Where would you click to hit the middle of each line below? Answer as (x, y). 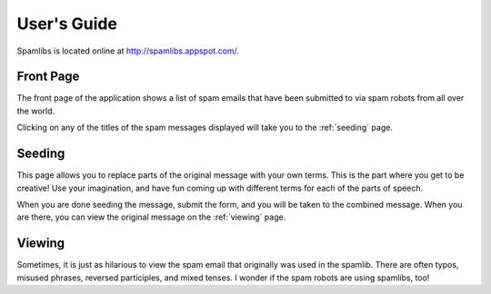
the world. (36, 111)
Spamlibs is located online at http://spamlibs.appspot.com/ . (128, 51)
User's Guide (67, 24)
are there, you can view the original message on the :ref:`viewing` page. (151, 217)
